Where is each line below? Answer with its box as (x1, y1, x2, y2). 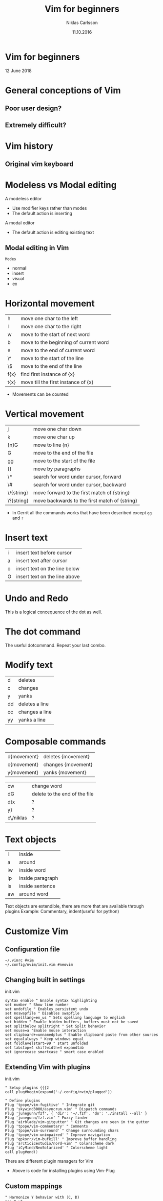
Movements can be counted (12, 391, 69, 397)
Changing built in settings (5, 976, 85, 984)
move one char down (33, 425, 82, 432)
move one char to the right (20, 323, 81, 330)
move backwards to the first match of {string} (33, 497, 138, 504)
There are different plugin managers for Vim (5, 1158, 94, 1164)
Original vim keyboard (5, 160, 74, 168)
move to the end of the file (33, 449, 94, 456)
